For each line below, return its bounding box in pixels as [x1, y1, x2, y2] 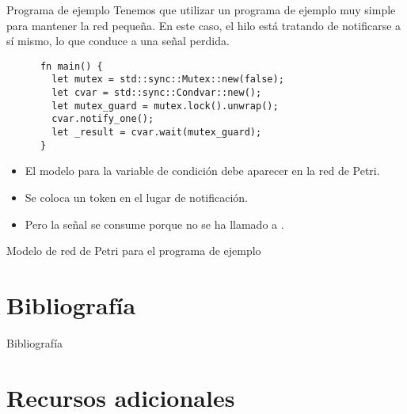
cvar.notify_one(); [51, 113, 154, 125]
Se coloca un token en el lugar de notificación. [25, 188, 248, 205]
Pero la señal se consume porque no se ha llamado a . [25, 215, 284, 232]
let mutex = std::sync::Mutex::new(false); [51, 74, 284, 85]
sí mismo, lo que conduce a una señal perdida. [6, 32, 230, 49]
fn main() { [40, 60, 103, 72]
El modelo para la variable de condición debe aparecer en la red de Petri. [25, 162, 380, 179]
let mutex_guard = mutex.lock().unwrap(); [51, 100, 279, 112]
